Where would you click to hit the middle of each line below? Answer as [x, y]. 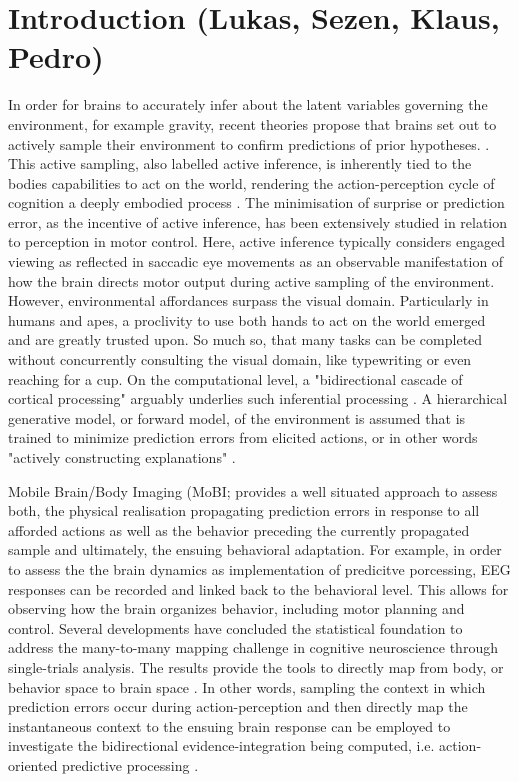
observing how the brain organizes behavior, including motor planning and [236, 608]
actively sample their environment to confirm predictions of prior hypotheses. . [249, 143]
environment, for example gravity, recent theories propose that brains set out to [252, 123]
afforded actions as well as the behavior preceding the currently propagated [239, 529]
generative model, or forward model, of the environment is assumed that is [237, 417]
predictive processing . [130, 764]
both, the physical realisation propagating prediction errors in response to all [244, 510]
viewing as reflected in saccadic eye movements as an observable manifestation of [256, 261]
